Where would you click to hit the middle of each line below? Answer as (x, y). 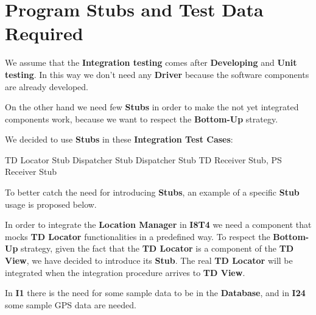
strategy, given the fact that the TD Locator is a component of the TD (157, 248)
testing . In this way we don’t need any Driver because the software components (157, 74)
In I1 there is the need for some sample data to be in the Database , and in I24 (155, 293)
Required (44, 33)
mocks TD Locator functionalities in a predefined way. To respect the (138, 236)
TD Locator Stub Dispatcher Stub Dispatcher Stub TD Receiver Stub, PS (143, 159)
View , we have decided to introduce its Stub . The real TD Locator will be (149, 260)
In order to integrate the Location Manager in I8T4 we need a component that (158, 225)
